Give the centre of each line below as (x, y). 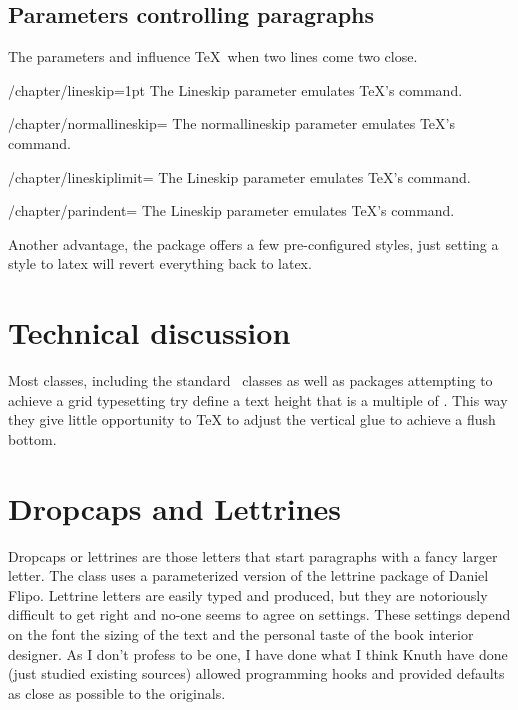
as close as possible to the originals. (117, 692)
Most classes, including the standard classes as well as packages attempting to (250, 380)
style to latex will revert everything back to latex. (160, 263)
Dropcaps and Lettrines (175, 507)
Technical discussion (149, 332)
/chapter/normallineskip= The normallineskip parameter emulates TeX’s (231, 123)
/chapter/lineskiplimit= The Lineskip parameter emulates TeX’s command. (239, 176)
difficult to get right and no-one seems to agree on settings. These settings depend (259, 614)
